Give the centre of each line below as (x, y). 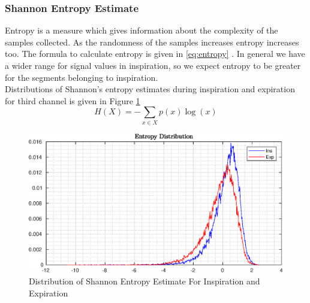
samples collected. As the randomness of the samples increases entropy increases (152, 42)
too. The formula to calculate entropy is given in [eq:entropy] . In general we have (155, 54)
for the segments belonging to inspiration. (82, 77)
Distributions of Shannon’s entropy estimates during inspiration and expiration (150, 89)
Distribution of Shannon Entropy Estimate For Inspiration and (145, 281)
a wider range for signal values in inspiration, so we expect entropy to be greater (153, 65)
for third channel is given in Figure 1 (73, 100)
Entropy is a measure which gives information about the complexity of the (142, 30)
